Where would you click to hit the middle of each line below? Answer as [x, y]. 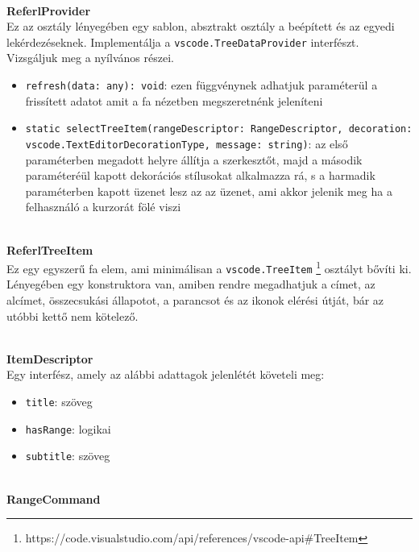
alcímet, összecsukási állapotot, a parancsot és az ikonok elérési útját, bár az [195, 300]
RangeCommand [54, 498]
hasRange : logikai [68, 428]
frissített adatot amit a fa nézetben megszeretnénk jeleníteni [174, 100]
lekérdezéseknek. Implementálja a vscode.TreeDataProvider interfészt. [183, 42]
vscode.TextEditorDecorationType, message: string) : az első [187, 143]
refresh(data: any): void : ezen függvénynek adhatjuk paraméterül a [201, 85]
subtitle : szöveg [68, 456]
